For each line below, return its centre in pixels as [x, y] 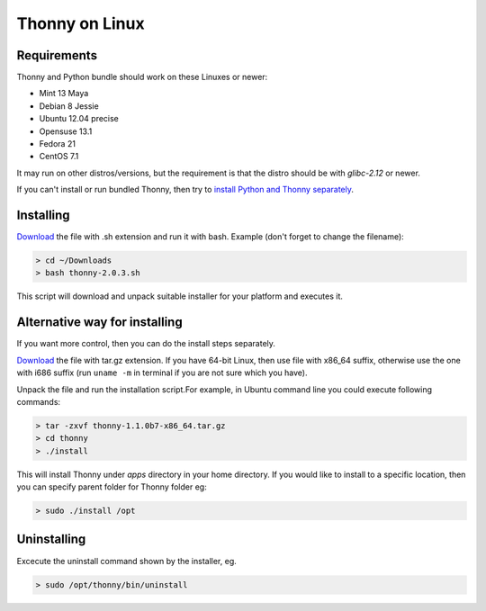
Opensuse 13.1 [66, 131]
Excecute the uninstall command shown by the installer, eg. [127, 561]
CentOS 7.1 [59, 157]
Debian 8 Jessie [69, 106]
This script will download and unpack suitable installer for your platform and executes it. [180, 296]
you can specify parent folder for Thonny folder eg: [112, 487]
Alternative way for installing [100, 323]
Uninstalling [51, 539]
